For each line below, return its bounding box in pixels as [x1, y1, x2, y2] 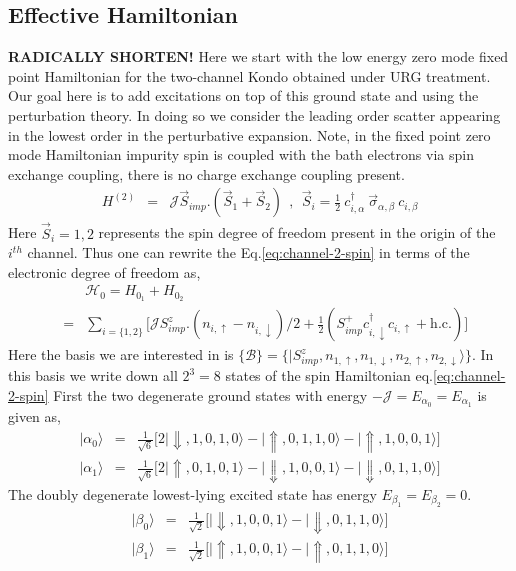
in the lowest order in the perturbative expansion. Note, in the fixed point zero [8, 124, 491, 145]
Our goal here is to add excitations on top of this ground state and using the [8, 85, 479, 106]
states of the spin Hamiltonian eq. [225, 365, 433, 386]
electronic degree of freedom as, [8, 261, 201, 282]
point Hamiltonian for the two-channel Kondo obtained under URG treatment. [8, 65, 491, 86]
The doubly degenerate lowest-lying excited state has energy [8, 483, 377, 504]
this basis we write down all [8, 365, 178, 386]
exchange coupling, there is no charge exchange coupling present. [8, 163, 405, 184]
